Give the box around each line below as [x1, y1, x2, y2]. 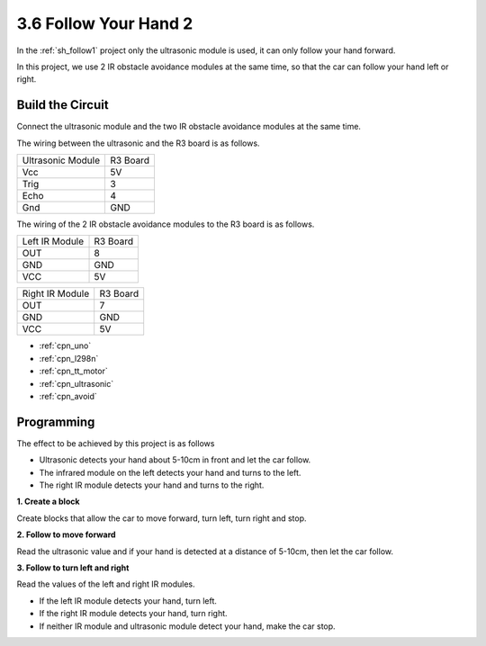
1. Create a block [16, 496, 80, 507]
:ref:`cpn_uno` [39, 340, 92, 351]
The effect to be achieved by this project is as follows [16, 437, 215, 449]
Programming [16, 414, 95, 429]
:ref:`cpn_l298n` [39, 353, 99, 363]
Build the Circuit [16, 97, 109, 112]
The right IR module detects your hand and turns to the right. [39, 480, 265, 490]
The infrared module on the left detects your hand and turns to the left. [39, 467, 301, 478]
